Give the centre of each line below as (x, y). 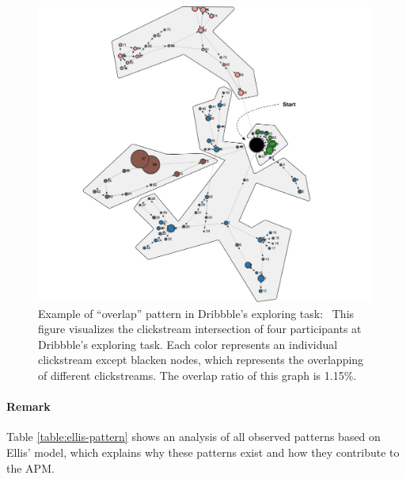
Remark (28, 406)
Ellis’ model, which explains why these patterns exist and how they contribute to (203, 452)
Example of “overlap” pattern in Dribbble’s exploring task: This (196, 313)
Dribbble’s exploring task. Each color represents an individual (188, 344)
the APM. (30, 468)
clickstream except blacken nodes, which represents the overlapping (201, 360)
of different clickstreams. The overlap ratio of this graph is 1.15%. (197, 376)
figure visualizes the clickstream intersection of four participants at (200, 329)
